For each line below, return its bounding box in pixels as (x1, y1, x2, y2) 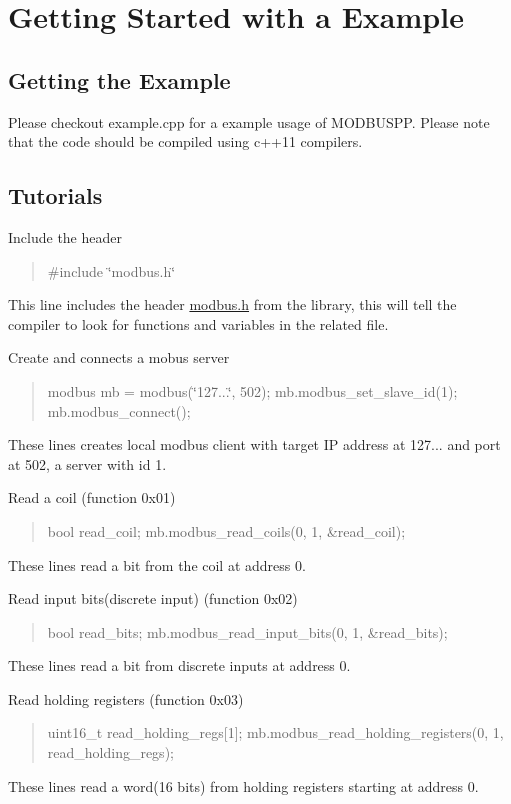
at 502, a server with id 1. (8, 453, 167, 474)
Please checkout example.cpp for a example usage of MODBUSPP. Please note (8, 111, 490, 132)
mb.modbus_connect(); (47, 400, 191, 421)
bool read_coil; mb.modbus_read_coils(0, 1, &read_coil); (47, 520, 406, 541)
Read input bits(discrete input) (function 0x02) (8, 588, 298, 609)
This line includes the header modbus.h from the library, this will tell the (8, 294, 457, 315)
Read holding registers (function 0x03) (8, 688, 244, 709)
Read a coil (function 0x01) (8, 487, 176, 508)
